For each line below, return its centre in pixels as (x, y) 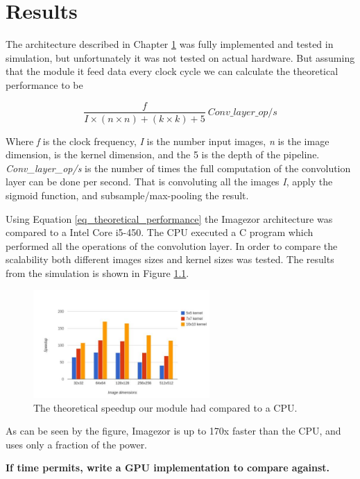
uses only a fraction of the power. (77, 444)
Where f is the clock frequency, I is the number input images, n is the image (168, 141)
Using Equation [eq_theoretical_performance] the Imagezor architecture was (169, 218)
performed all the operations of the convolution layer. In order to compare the (172, 245)
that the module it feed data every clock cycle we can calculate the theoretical (172, 71)
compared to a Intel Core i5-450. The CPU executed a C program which (160, 232)
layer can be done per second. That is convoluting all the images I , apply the (169, 182)
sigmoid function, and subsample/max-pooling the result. (127, 195)
